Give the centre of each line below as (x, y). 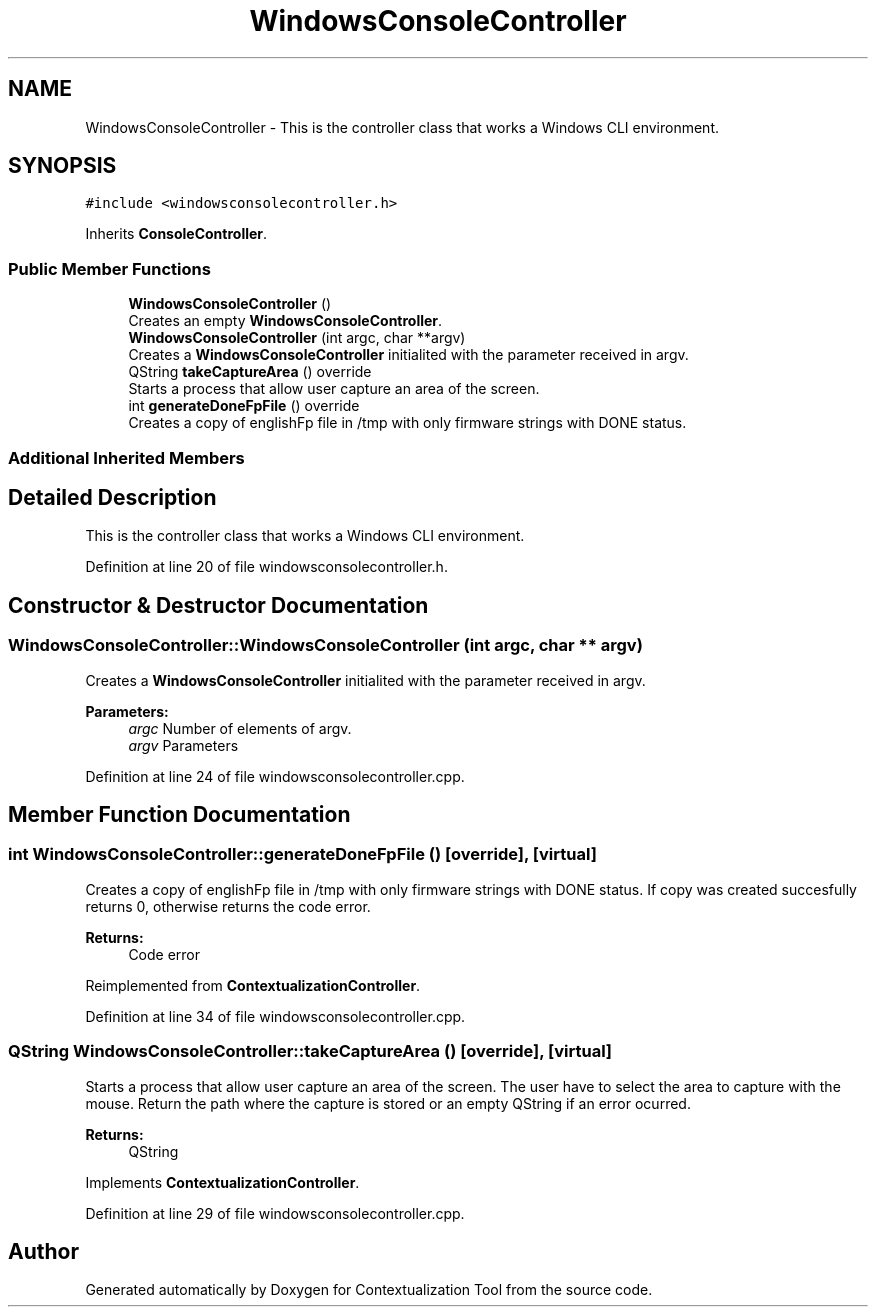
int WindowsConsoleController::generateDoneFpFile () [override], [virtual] (302, 854)
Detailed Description (112, 497)
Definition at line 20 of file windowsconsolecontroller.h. (266, 567)
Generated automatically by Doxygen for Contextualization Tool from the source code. (369, 1290)
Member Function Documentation (179, 815)
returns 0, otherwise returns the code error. (228, 906)
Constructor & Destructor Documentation (218, 605)
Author (43, 1252)
